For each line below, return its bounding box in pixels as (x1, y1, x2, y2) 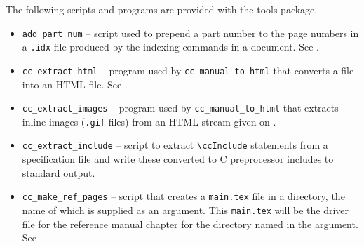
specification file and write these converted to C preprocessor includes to (22, 152, 334, 166)
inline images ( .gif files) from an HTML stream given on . (22, 114, 276, 128)
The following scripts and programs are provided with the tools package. (6, 2, 318, 16)
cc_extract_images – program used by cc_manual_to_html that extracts (22, 100, 339, 115)
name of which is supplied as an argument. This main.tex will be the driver (22, 202, 349, 217)
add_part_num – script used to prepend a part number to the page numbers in (22, 25, 359, 40)
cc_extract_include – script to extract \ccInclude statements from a (22, 138, 328, 152)
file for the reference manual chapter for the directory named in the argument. (22, 216, 358, 231)
